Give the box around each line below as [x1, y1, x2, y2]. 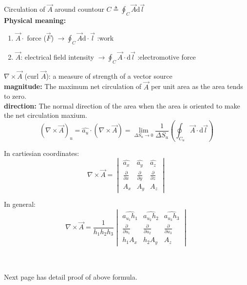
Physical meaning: [4, 15, 66, 25]
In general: [4, 199, 36, 209]
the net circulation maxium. [4, 110, 87, 120]
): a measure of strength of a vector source [46, 70, 172, 81]
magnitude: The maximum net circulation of [4, 81, 142, 91]
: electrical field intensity [20, 51, 94, 62]
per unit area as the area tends [151, 81, 243, 91]
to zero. [4, 91, 26, 101]
